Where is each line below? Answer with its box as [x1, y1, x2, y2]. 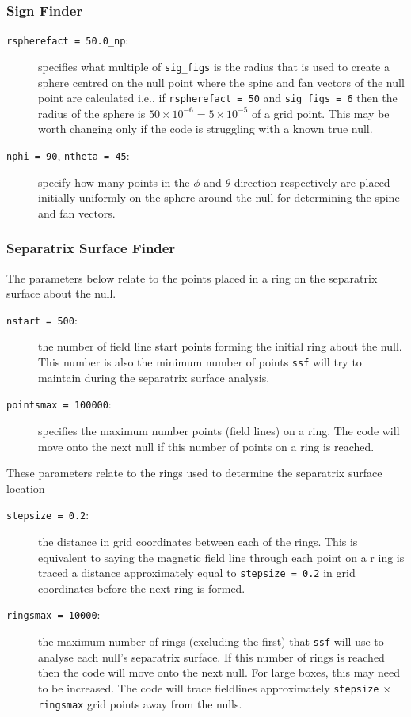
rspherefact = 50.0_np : [6, 32, 129, 48]
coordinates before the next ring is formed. [38, 579, 245, 596]
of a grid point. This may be [251, 104, 390, 121]
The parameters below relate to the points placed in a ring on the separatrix [6, 269, 378, 286]
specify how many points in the [38, 173, 190, 190]
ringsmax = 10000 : [6, 606, 101, 623]
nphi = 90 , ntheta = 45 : [6, 146, 130, 163]
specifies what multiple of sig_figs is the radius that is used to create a [38, 58, 390, 74]
